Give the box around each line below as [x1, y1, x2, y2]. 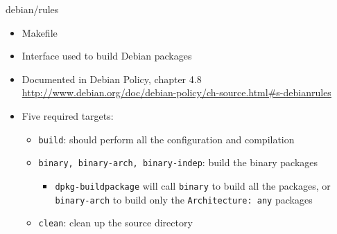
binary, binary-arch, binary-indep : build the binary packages [38, 155, 318, 170]
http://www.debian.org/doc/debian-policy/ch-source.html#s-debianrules [21, 85, 331, 100]
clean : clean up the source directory [38, 215, 193, 230]
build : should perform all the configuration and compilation [38, 132, 295, 146]
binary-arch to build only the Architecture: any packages [55, 192, 313, 206]
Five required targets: [21, 108, 114, 123]
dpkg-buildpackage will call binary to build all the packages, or [55, 178, 331, 192]
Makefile [21, 25, 58, 39]
